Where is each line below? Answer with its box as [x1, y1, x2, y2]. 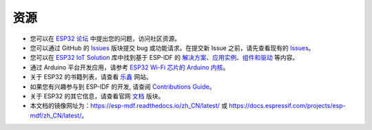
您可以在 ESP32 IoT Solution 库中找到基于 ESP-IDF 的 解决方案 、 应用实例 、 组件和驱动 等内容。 [30, 54, 299, 62]
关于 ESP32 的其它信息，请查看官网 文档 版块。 [30, 91, 165, 100]
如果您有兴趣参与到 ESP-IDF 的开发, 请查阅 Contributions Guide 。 [30, 83, 216, 91]
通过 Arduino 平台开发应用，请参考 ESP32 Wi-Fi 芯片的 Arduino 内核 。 [30, 63, 229, 72]
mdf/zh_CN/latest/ [30, 111, 82, 120]
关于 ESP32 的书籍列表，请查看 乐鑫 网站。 [30, 73, 153, 81]
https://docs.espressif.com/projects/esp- [228, 102, 346, 110]
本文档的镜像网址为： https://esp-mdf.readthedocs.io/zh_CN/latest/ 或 [30, 102, 228, 110]
